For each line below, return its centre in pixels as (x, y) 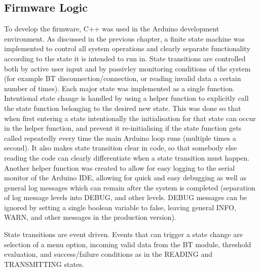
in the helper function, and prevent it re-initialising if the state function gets (123, 128)
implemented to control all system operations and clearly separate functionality (127, 48)
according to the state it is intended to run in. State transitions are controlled (125, 58)
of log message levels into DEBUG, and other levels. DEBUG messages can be (126, 197)
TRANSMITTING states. (44, 264)
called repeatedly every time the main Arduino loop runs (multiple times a (120, 138)
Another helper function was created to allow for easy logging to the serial (120, 167)
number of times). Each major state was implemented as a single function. (119, 88)
